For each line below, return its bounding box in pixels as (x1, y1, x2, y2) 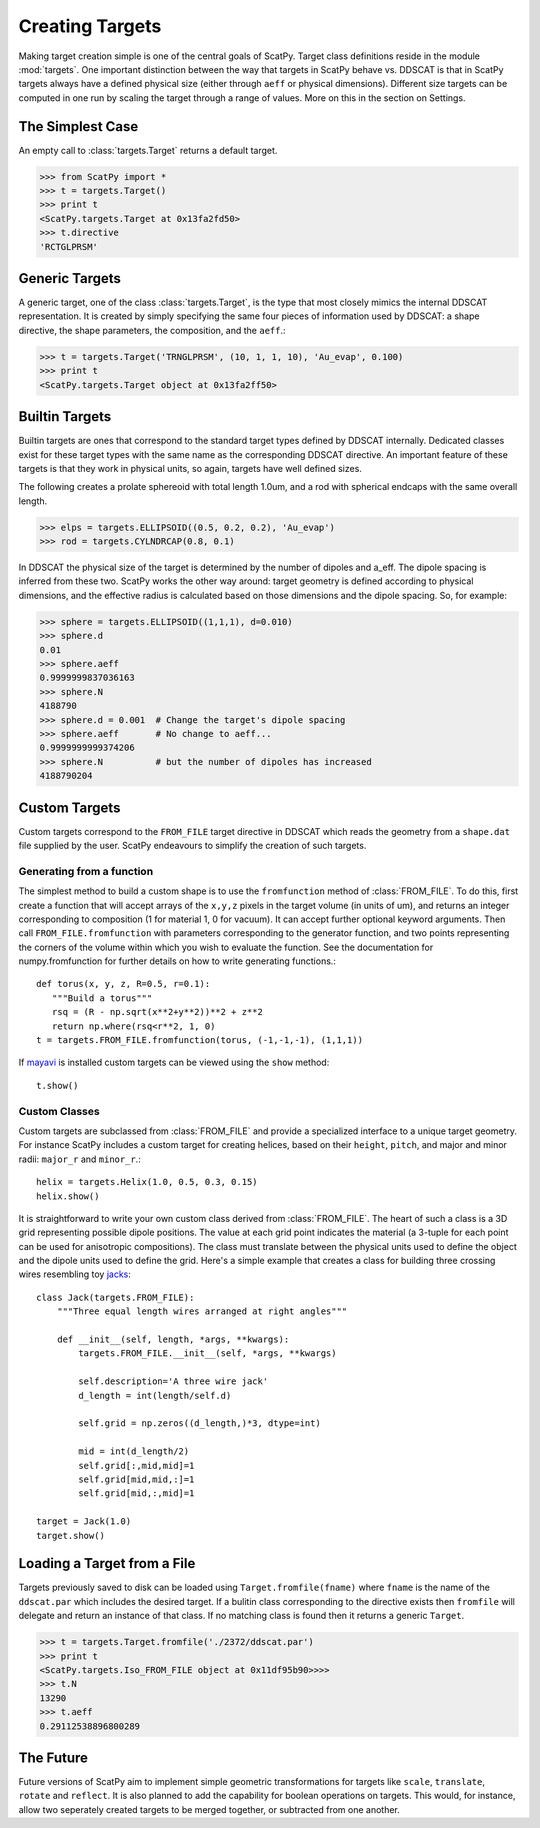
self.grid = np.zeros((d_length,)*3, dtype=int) (78, 1418, 322, 1429)
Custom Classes (18, 1104, 100, 1118)
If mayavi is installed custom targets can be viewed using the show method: (18, 1056, 330, 1069)
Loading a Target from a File (18, 1555, 196, 1572)
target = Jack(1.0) (36, 1516, 132, 1527)
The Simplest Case (18, 118, 139, 135)
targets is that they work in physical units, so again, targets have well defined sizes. (18, 462, 362, 474)
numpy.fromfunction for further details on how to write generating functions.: (18, 955, 337, 967)
